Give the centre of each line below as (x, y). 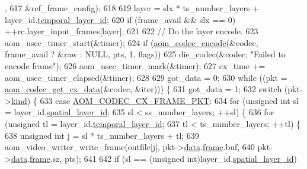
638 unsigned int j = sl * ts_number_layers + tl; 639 (102, 135)
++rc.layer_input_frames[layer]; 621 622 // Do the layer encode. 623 (132, 31)
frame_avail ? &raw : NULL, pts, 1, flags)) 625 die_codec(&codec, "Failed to (145, 54)
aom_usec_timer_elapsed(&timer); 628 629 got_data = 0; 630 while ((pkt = (146, 77)
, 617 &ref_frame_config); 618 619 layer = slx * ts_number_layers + (132, 8)
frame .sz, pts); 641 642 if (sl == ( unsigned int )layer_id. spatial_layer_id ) (163, 158)
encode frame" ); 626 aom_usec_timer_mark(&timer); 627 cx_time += (135, 65)
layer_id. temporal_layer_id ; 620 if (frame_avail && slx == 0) (120, 19)
